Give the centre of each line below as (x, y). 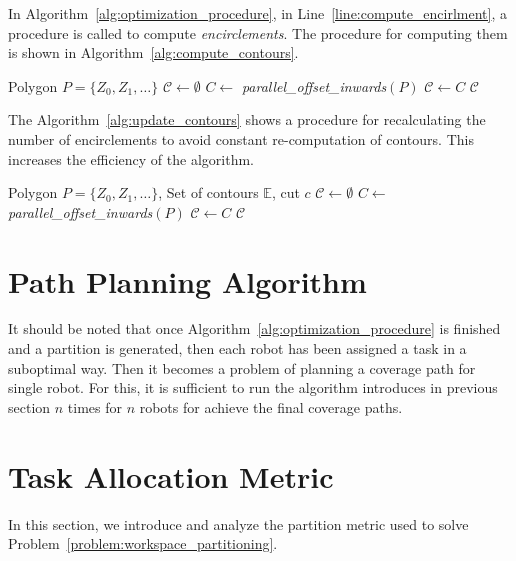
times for (94, 406)
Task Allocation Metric (171, 475)
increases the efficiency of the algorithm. (131, 158)
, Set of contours (208, 192)
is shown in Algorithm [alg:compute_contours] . (153, 52)
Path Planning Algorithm (187, 280)
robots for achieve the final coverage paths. (271, 406)
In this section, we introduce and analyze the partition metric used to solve (238, 523)
